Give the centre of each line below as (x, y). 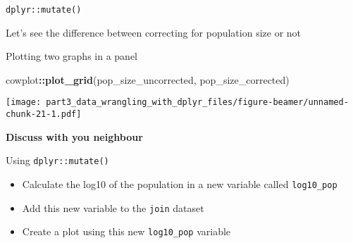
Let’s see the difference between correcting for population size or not (154, 32)
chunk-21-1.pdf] (44, 114)
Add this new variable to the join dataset (113, 207)
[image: (24, 102)
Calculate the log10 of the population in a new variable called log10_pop (180, 184)
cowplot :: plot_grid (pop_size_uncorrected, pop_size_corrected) (148, 79)
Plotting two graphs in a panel (72, 56)
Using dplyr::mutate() (57, 160)
